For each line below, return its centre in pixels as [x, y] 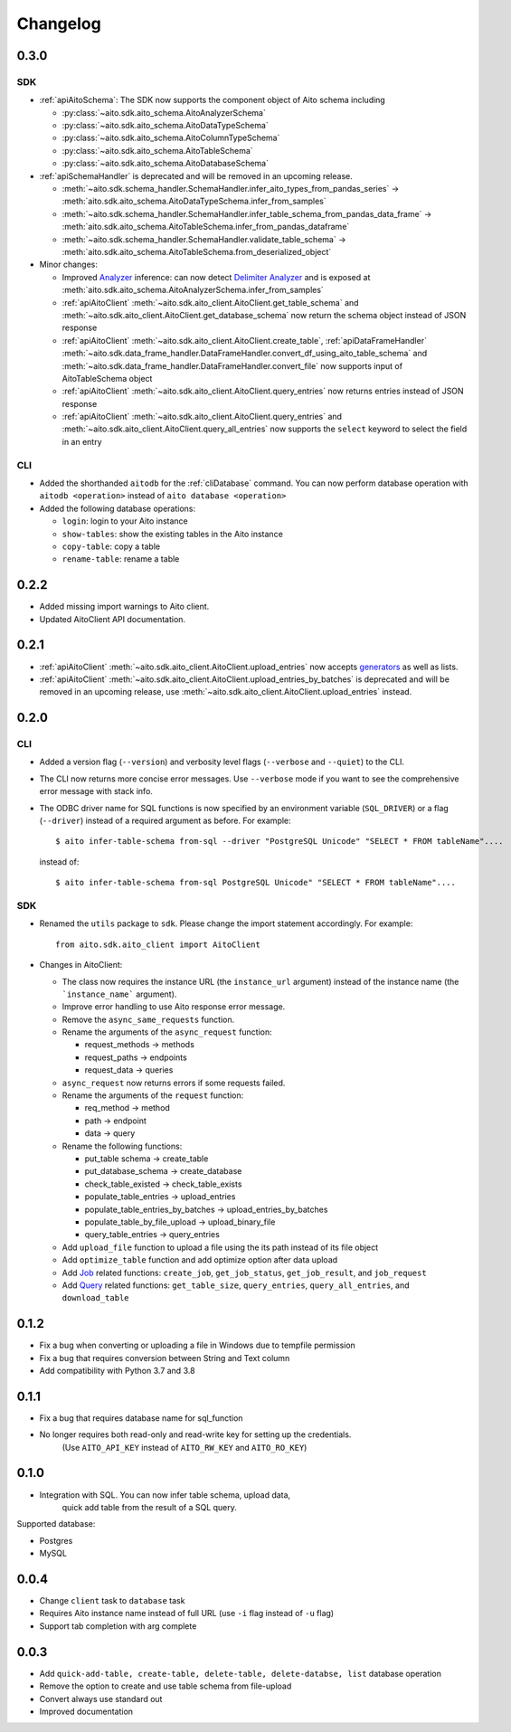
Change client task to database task [112, 1601]
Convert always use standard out [101, 1699]
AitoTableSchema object [107, 378]
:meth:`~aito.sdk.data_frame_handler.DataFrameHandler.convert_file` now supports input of [232, 365]
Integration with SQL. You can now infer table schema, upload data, [165, 1495]
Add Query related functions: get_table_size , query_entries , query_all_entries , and [236, 1285]
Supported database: [56, 1524]
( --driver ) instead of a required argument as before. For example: [165, 821]
